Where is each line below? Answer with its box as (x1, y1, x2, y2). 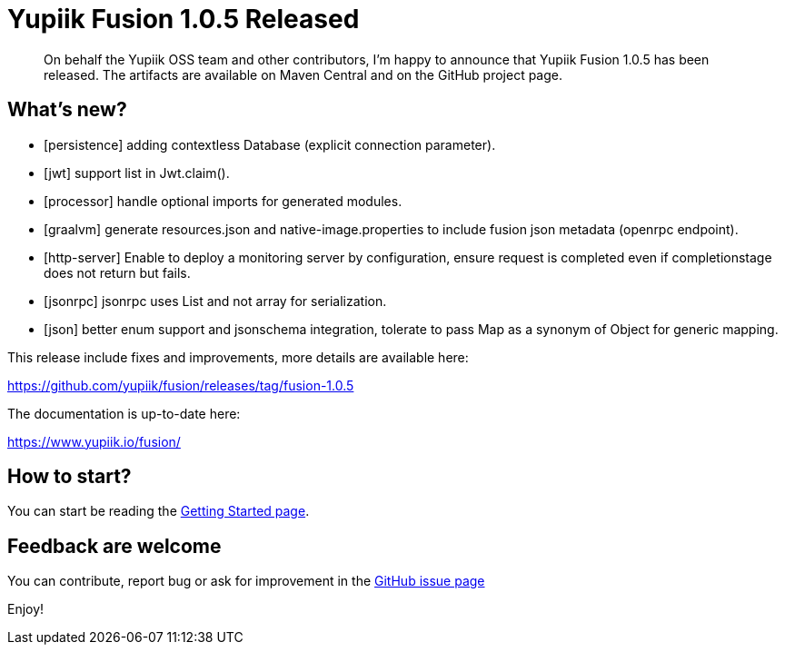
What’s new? (7, 98, 127, 122)
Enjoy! (7, 601, 45, 617)
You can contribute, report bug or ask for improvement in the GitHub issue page (7, 573, 485, 589)
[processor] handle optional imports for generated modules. (44, 193, 402, 209)
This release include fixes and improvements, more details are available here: (7, 349, 469, 365)
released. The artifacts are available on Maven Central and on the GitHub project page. (44, 66, 563, 83)
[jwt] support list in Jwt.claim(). (44, 164, 230, 181)
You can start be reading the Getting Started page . (7, 503, 310, 519)
